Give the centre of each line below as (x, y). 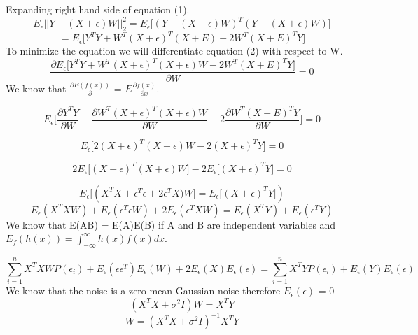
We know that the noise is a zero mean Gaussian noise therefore (143, 291)
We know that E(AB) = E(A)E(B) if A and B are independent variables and (171, 224)
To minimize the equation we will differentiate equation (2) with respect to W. (174, 51)
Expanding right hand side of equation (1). (98, 9)
